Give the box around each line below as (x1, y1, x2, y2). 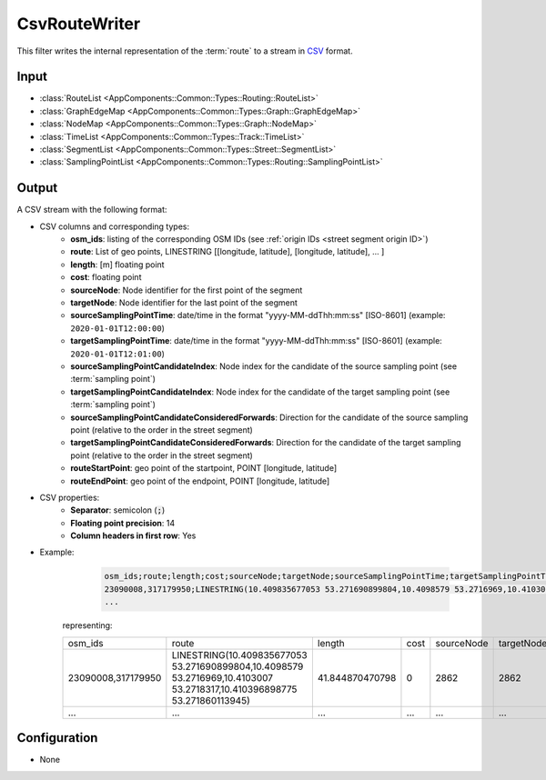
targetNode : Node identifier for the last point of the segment (70, 297, 298, 308)
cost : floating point (70, 272, 142, 283)
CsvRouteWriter (16, 14, 141, 34)
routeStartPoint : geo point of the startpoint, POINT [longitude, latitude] (70, 463, 338, 474)
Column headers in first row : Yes (70, 530, 197, 541)
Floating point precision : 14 (70, 517, 176, 528)
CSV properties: (39, 492, 100, 503)
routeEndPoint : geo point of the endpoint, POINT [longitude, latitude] (70, 475, 330, 486)
